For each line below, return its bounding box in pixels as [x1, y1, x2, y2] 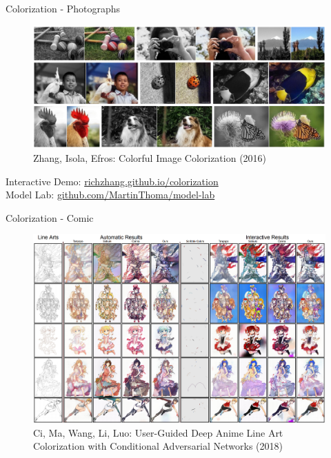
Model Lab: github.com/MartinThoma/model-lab [6, 187, 215, 202]
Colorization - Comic [6, 210, 94, 225]
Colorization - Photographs [6, 1, 121, 15]
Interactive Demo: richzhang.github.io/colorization [6, 174, 219, 188]
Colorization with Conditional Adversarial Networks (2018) [33, 439, 283, 453]
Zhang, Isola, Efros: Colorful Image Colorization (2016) [33, 151, 267, 165]
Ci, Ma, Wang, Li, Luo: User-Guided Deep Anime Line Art [33, 425, 283, 439]
